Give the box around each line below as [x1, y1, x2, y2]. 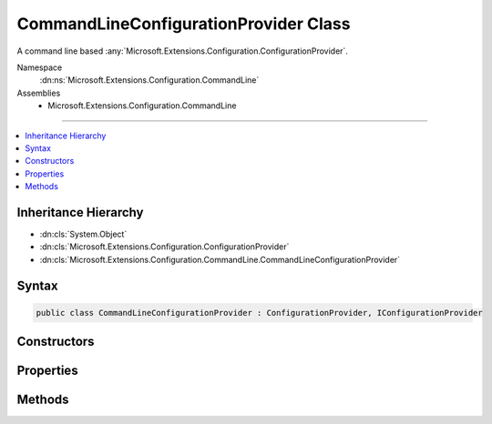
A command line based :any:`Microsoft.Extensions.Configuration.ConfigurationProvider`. [16, 45, 348, 56]
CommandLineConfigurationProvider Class [16, 14, 351, 34]
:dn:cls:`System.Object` [39, 228, 128, 239]
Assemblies [16, 87, 61, 98]
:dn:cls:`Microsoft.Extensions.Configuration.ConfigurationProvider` [39, 241, 290, 252]
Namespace [16, 62, 63, 73]
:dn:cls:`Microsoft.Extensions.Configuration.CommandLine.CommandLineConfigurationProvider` [39, 254, 401, 265]
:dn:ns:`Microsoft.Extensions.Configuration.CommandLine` [39, 75, 260, 86]
